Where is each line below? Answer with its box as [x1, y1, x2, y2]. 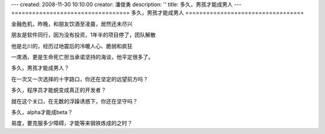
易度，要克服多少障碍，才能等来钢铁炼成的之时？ [11, 120, 132, 127]
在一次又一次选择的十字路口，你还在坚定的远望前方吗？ [11, 75, 149, 82]
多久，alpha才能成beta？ [11, 108, 73, 115]
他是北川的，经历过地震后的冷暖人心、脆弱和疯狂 [11, 42, 132, 49]
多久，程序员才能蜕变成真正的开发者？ [11, 87, 107, 94]
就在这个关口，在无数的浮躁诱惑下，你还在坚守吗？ [11, 97, 138, 105]
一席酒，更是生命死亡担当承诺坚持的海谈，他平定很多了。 [11, 53, 153, 60]
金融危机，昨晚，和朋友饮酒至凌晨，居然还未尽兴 [11, 20, 132, 27]
